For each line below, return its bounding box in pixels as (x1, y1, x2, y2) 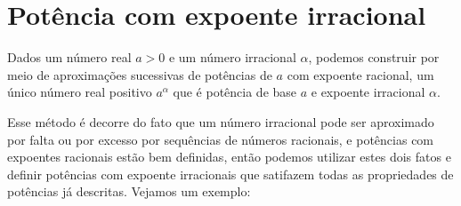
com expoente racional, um (287, 65, 434, 83)
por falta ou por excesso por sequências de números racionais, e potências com (7, 130, 434, 148)
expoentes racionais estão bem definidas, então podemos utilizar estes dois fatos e (7, 147, 451, 166)
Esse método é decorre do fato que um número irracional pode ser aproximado (7, 112, 434, 131)
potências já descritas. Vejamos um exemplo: (7, 182, 251, 201)
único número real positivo (7, 83, 152, 101)
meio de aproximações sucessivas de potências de (7, 65, 272, 83)
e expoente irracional (311, 83, 425, 101)
